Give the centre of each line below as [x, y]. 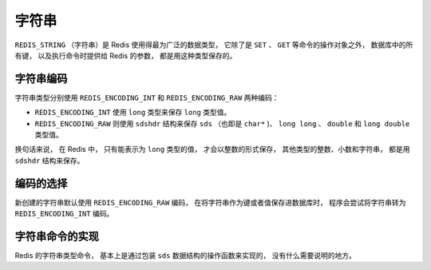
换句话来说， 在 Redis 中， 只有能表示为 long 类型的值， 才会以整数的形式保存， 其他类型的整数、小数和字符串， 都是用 [212, 149]
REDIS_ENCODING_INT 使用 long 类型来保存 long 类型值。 [133, 113]
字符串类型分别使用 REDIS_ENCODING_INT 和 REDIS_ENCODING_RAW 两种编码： [147, 97]
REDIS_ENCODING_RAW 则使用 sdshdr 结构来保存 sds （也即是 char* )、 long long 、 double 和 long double [222, 123]
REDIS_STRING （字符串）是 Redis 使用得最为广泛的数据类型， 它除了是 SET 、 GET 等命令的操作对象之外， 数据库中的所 [214, 45]
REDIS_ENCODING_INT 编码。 [64, 214]
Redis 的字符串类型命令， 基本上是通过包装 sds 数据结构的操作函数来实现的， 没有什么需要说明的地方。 [186, 255]
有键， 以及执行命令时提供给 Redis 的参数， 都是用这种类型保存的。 [126, 55]
